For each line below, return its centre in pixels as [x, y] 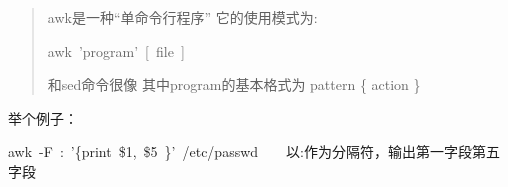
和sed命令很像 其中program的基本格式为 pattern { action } [234, 84]
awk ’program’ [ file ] [116, 50]
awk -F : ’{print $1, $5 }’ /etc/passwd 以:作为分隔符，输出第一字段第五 [254, 151]
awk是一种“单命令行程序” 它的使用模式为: [182, 17]
